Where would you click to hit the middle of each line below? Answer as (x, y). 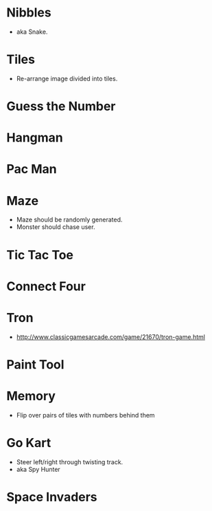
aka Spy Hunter (38, 469)
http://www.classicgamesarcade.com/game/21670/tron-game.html (110, 337)
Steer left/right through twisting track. (70, 461)
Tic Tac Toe (40, 255)
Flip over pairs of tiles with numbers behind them (85, 415)
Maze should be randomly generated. (69, 220)
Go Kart (29, 443)
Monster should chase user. (56, 227)
